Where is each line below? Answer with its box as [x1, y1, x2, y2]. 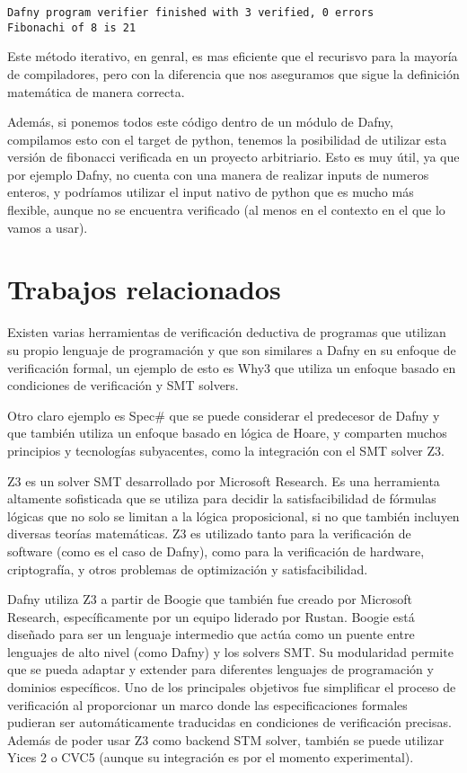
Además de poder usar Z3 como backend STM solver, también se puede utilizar [7, 730, 445, 749]
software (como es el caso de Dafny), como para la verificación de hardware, [7, 541, 425, 560]
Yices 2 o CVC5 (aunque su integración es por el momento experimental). [7, 748, 414, 767]
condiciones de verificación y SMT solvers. [7, 376, 239, 395]
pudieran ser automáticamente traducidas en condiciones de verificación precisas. [7, 713, 452, 732]
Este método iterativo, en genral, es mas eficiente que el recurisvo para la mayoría [7, 47, 458, 66]
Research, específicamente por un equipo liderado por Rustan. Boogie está [7, 607, 415, 626]
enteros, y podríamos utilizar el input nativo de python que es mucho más [7, 182, 414, 201]
